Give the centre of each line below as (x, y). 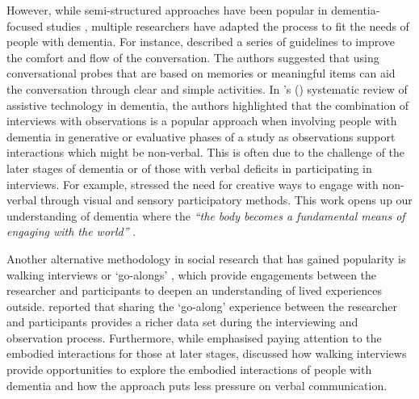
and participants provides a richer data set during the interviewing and (182, 322)
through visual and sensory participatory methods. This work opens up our (226, 200)
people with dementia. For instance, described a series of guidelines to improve (201, 42)
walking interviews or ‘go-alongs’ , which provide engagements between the (192, 274)
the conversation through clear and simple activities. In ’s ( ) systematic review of (207, 88)
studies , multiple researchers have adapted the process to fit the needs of (228, 25)
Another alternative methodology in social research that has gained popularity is (206, 258)
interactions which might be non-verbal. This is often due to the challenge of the (206, 152)
